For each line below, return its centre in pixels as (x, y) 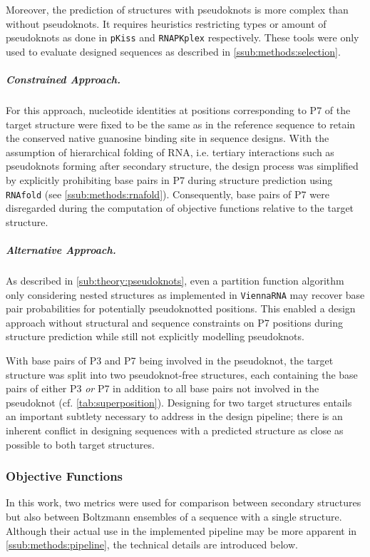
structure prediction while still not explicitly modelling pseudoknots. (155, 336)
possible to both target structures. (80, 444)
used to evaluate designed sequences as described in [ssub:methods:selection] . (173, 51)
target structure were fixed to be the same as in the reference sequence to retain (181, 124)
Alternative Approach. (61, 250)
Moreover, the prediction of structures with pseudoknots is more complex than (177, 9)
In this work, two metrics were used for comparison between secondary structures (184, 502)
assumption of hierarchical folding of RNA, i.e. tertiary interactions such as (170, 152)
